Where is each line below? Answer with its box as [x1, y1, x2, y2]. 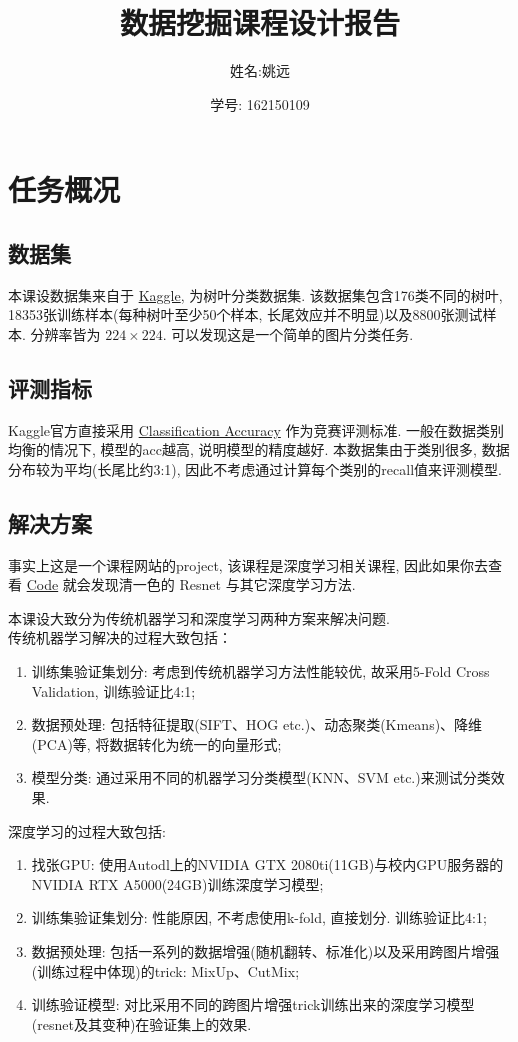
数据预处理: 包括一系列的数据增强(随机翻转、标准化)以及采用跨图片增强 [31, 940, 500, 961]
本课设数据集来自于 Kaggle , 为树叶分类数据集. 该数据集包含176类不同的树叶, [8, 284, 503, 305]
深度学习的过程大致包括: [8, 820, 166, 841]
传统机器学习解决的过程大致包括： [8, 627, 232, 648]
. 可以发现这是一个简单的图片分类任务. [162, 323, 414, 344]
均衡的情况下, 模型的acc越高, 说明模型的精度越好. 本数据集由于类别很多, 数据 [8, 439, 510, 460]
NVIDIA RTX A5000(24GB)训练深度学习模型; [31, 873, 324, 894]
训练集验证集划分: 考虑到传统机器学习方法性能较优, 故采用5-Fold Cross [31, 661, 490, 682]
